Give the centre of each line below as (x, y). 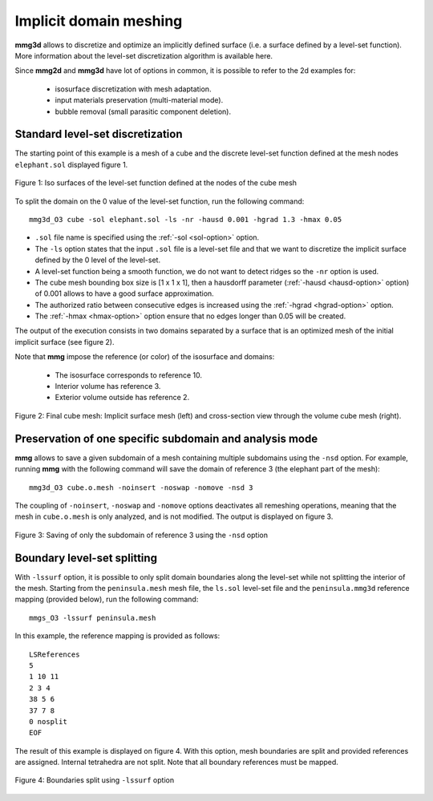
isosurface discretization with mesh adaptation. (133, 89)
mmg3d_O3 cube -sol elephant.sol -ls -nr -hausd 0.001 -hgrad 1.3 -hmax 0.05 (186, 219)
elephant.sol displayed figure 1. (71, 164)
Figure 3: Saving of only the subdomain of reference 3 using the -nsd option (142, 535)
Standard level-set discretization (99, 134)
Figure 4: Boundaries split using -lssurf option (95, 780)
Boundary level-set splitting (86, 558)
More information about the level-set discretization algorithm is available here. (144, 55)
